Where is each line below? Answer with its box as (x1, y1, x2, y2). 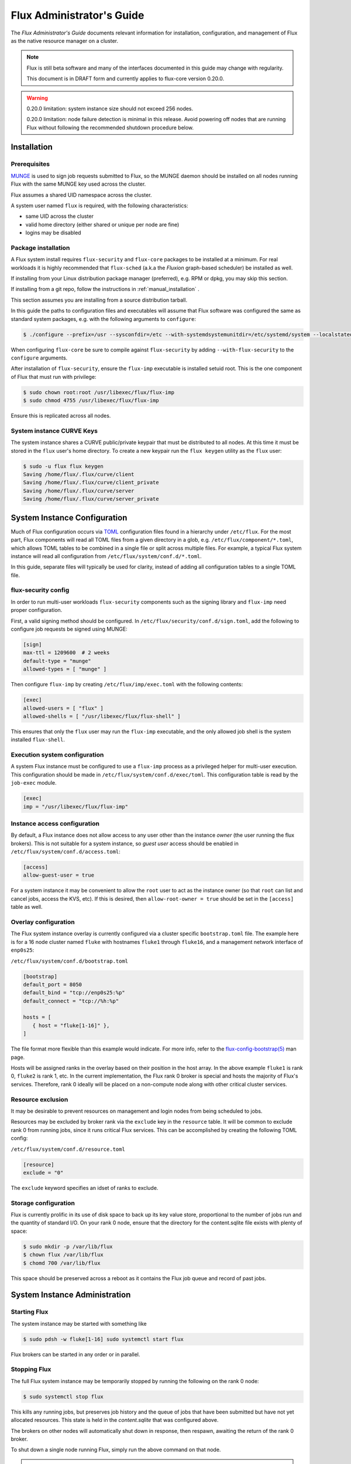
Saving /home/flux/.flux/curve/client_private (23, 479, 159, 486)
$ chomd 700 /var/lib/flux (23, 1260, 101, 1266)
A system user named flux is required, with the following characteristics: (11, 202, 188, 209)
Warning (26, 94, 48, 101)
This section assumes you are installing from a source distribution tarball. (11, 296, 187, 303)
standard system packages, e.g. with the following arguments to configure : (11, 315, 196, 322)
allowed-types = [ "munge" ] (23, 666, 107, 673)
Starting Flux (11, 1308, 49, 1316)
